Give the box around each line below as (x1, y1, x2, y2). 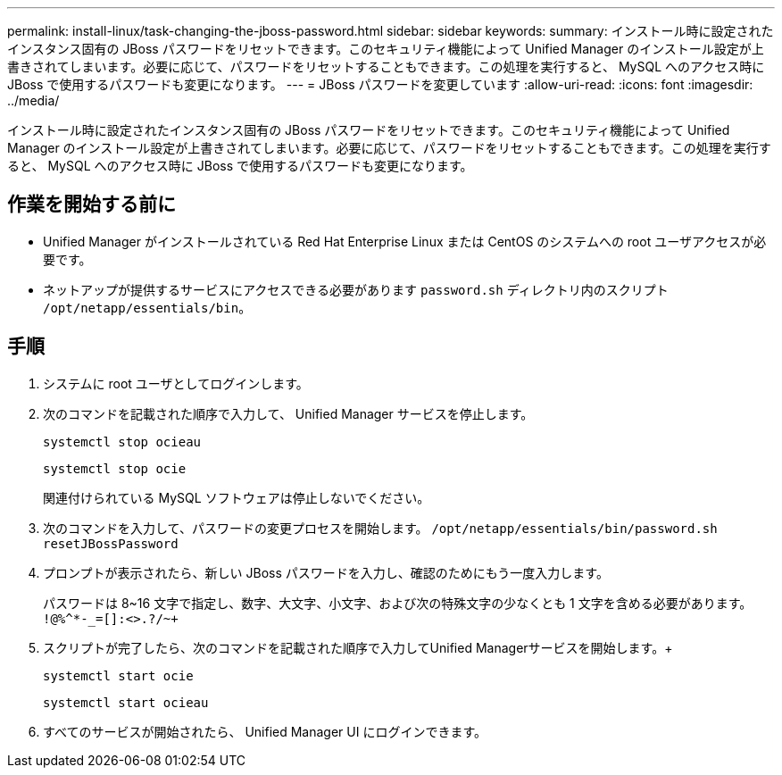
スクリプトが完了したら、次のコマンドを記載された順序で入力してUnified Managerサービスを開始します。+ (43, 639, 673, 655)
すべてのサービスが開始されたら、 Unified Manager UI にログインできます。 (43, 723, 487, 739)
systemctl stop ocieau (43, 434, 202, 449)
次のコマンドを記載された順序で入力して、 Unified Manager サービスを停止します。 (43, 405, 534, 421)
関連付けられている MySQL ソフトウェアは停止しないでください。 (43, 489, 430, 505)
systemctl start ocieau (43, 695, 209, 710)
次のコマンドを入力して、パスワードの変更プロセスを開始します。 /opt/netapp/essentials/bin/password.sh (43, 520, 718, 536)
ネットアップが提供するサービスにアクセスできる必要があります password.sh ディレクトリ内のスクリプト (43, 281, 669, 297)
